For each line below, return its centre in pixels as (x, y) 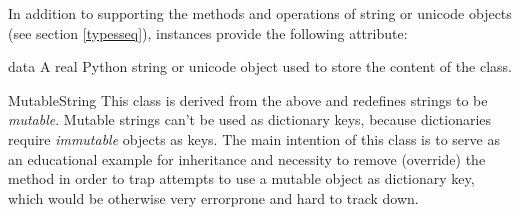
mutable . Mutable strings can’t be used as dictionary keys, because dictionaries (250, 119)
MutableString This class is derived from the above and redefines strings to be (248, 99)
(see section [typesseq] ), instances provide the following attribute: (208, 32)
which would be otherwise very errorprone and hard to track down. (213, 197)
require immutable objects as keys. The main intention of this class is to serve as (254, 138)
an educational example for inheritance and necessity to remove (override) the (247, 158)
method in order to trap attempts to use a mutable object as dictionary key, (241, 178)
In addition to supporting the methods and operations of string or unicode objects (260, 13)
